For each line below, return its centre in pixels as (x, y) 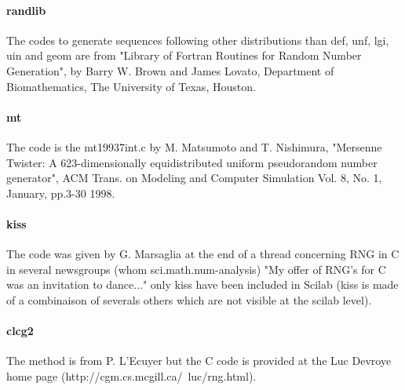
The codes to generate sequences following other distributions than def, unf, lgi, (198, 40)
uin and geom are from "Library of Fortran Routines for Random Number (184, 55)
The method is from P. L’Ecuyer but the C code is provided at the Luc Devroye (199, 361)
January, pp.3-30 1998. (61, 193)
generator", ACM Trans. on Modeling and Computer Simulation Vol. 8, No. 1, (194, 178)
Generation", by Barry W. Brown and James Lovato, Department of (170, 70)
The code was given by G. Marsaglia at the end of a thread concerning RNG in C (203, 254)
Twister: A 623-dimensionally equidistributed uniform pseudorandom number (192, 162)
